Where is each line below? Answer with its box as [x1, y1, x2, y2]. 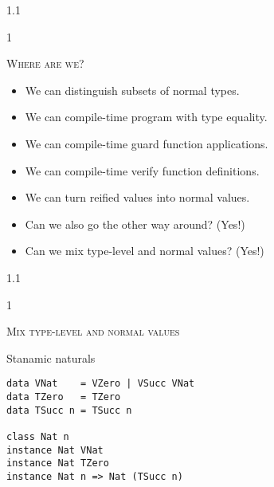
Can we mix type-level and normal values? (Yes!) [25, 242, 264, 259]
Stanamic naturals [6, 349, 96, 366]
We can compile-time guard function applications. [25, 135, 268, 151]
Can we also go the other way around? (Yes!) [25, 215, 245, 232]
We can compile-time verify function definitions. [25, 162, 260, 179]
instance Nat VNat [6, 444, 104, 456]
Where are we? [6, 55, 84, 72]
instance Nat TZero [6, 458, 109, 469]
